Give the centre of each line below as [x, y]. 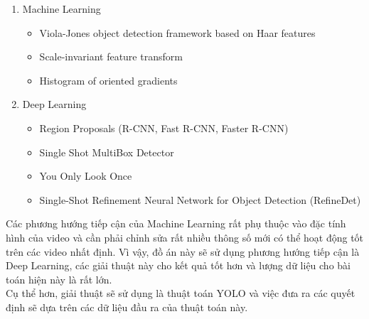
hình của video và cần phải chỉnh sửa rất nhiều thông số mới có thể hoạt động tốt [185, 237]
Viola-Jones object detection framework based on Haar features [177, 32]
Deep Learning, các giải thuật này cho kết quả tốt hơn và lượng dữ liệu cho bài [178, 265]
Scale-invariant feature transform [111, 56]
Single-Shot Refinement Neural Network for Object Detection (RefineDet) [200, 199]
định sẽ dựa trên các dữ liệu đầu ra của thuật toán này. [127, 307]
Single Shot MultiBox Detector [107, 152]
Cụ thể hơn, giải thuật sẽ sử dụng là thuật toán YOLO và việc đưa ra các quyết [181, 293]
